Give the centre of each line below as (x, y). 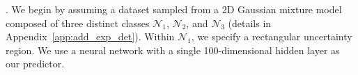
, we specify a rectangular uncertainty (272, 36)
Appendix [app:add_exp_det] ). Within (90, 36)
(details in (250, 23)
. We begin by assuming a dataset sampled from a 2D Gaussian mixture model (174, 9)
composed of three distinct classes (78, 23)
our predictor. (35, 64)
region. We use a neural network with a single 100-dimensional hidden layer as (173, 50)
